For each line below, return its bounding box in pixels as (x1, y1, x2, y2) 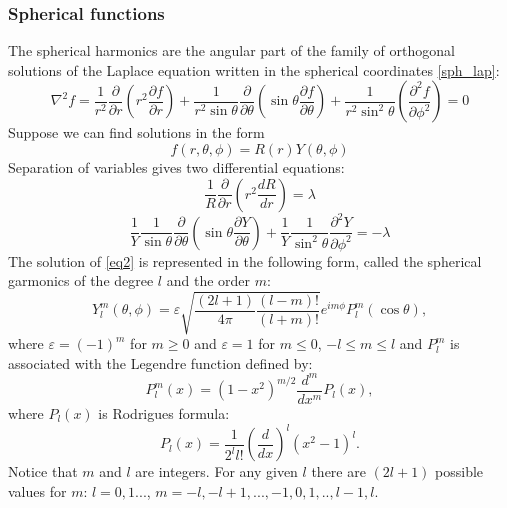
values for (8, 480, 67, 501)
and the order (166, 270, 251, 291)
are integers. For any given (135, 461, 298, 482)
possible (435, 461, 484, 482)
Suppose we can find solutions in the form (8, 122, 265, 143)
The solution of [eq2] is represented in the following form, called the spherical (8, 250, 482, 271)
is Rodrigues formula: (98, 402, 230, 423)
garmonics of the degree (8, 270, 154, 291)
